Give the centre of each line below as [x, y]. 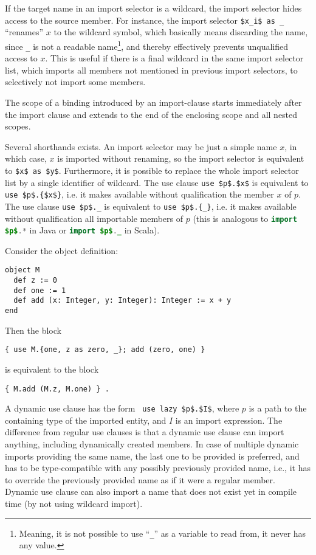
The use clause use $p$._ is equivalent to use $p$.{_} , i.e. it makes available [151, 206]
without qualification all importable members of [94, 218]
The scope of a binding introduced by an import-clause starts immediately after [153, 102]
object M [22, 270]
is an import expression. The [229, 420]
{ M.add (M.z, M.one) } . [57, 389]
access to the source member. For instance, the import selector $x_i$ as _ [145, 20]
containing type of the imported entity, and [86, 420]
